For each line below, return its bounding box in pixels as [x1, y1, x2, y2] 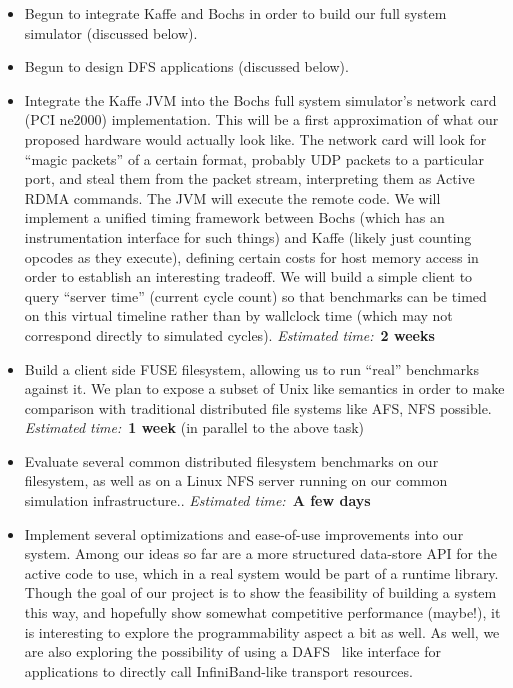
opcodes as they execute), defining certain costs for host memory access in [24, 246, 479, 267]
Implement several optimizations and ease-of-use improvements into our [24, 523, 464, 544]
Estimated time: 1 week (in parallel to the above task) [24, 417, 365, 438]
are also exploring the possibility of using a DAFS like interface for [24, 641, 442, 662]
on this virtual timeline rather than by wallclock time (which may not [24, 305, 453, 326]
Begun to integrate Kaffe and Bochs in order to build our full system [24, 3, 447, 23]
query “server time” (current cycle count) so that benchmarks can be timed [24, 285, 487, 306]
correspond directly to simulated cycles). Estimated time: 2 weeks [24, 324, 435, 345]
